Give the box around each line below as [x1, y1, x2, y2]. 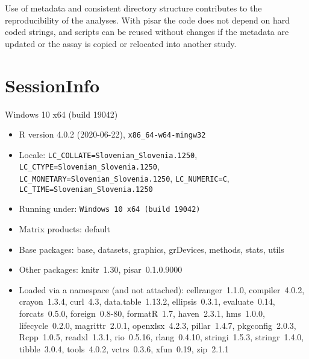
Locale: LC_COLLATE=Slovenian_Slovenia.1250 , [19, 148, 198, 160]
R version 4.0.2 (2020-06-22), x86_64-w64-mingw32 [19, 128, 206, 141]
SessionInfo [5, 72, 100, 97]
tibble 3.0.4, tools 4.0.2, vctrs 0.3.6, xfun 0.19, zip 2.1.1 [19, 342, 229, 355]
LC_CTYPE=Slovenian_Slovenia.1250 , [19, 160, 160, 173]
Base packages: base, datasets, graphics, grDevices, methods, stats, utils [19, 243, 284, 255]
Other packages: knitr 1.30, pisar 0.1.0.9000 [19, 263, 183, 276]
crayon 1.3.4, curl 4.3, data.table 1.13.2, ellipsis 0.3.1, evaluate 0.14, [19, 295, 275, 308]
